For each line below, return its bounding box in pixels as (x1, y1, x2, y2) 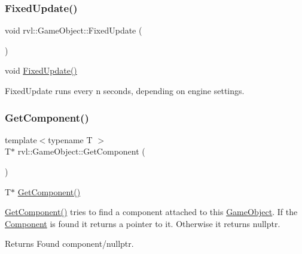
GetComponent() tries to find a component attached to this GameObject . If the (5, 205, 298, 218)
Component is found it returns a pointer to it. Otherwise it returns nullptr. (5, 217, 280, 229)
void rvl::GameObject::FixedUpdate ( (5, 24, 142, 37)
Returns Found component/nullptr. (5, 237, 134, 250)
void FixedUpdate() (5, 64, 77, 77)
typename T (48, 133, 93, 146)
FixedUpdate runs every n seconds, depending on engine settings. (5, 84, 245, 96)
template (5, 133, 37, 146)
